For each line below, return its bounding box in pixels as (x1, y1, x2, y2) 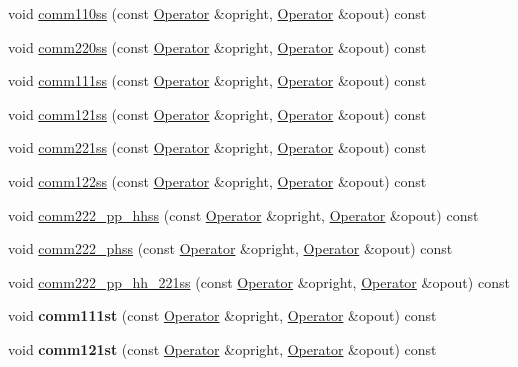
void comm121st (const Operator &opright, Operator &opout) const (8, 338, 437, 359)
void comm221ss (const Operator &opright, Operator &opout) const (8, 137, 427, 158)
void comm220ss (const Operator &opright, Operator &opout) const (8, 36, 427, 57)
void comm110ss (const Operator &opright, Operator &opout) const (8, 3, 427, 23)
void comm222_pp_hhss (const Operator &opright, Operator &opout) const (8, 204, 479, 225)
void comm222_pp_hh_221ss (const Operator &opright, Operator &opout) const (8, 271, 510, 292)
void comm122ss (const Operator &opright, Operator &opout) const (8, 170, 427, 191)
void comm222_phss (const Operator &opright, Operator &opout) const (8, 238, 453, 259)
